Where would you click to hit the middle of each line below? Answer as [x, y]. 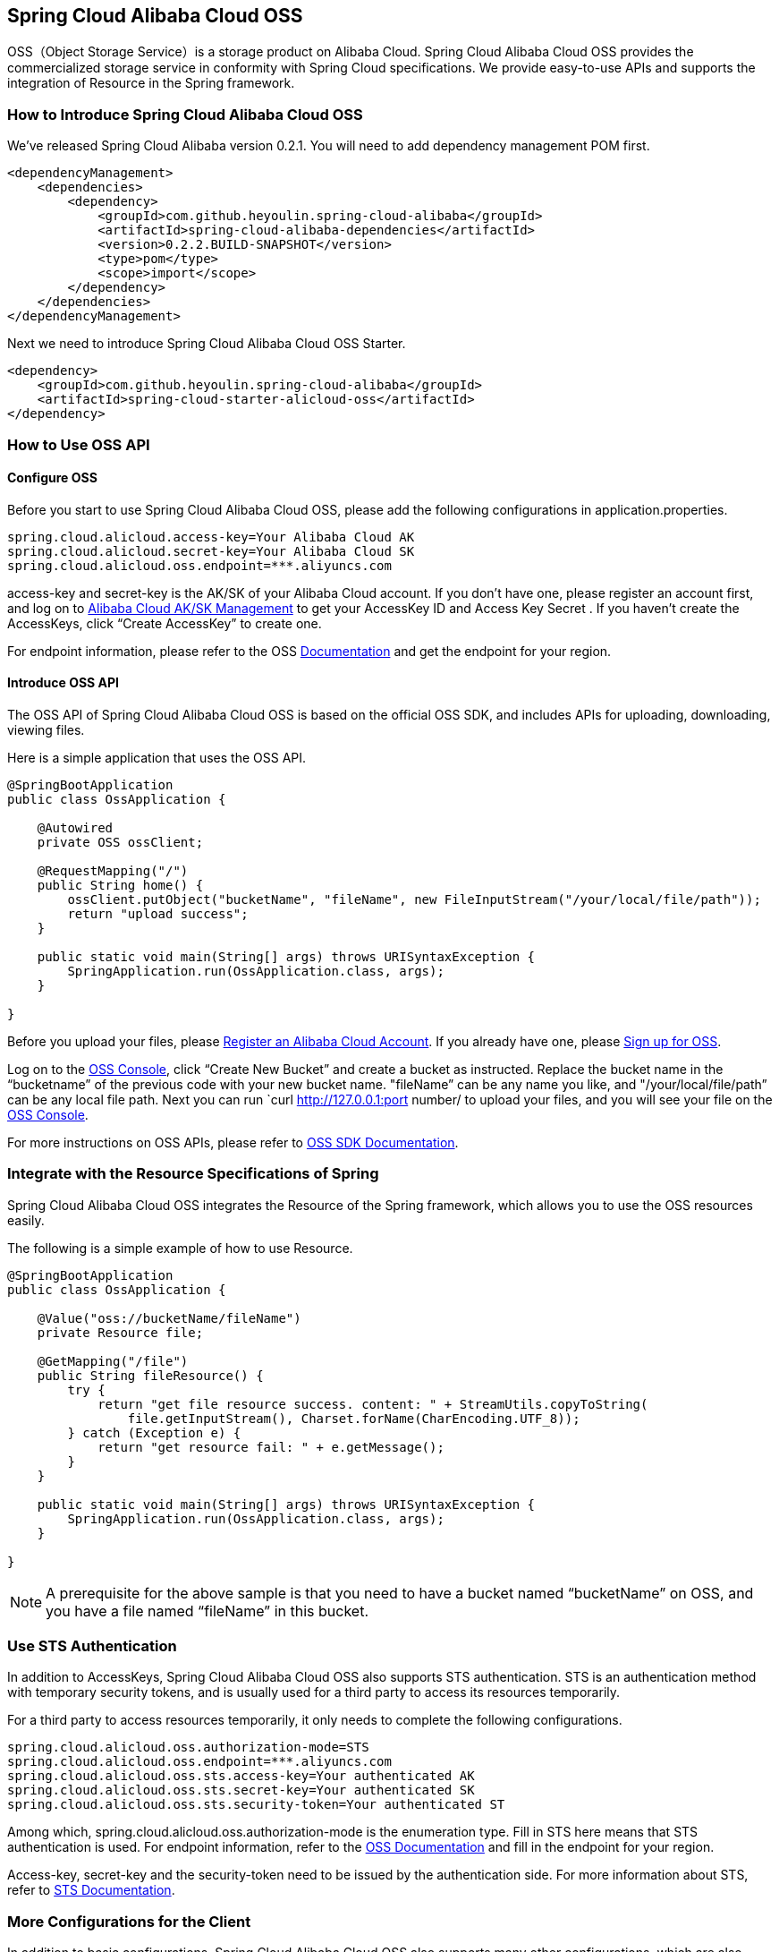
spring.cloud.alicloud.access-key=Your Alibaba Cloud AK [211, 537]
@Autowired [75, 827]
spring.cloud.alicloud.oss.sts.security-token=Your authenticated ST [256, 1805]
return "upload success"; [158, 913]
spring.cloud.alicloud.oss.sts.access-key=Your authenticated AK [241, 1776]
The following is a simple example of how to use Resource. [180, 1248]
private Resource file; [120, 1332]
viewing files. [46, 729]
